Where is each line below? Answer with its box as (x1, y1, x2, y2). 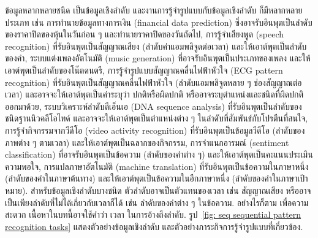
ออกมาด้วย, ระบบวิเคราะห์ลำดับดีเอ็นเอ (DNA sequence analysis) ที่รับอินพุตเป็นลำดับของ (5, 99, 302, 112)
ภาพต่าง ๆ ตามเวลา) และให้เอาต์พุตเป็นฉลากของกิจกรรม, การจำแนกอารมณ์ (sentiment (5, 136, 289, 148)
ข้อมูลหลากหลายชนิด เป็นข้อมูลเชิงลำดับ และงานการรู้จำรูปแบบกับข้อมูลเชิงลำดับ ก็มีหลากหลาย (5, 4, 303, 16)
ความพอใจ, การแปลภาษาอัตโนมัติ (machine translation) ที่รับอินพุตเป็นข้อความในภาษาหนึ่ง (5, 159, 309, 172)
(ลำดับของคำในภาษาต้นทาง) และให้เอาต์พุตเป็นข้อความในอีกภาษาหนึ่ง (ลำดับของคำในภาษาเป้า (5, 172, 308, 185)
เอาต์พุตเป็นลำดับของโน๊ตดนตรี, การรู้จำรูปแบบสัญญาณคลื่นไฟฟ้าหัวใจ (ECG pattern (5, 63, 283, 76)
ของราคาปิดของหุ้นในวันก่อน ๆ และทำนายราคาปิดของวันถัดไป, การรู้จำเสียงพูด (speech (5, 28, 284, 40)
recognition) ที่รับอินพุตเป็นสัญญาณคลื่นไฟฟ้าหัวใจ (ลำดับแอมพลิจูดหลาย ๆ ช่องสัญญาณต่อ (5, 75, 302, 88)
